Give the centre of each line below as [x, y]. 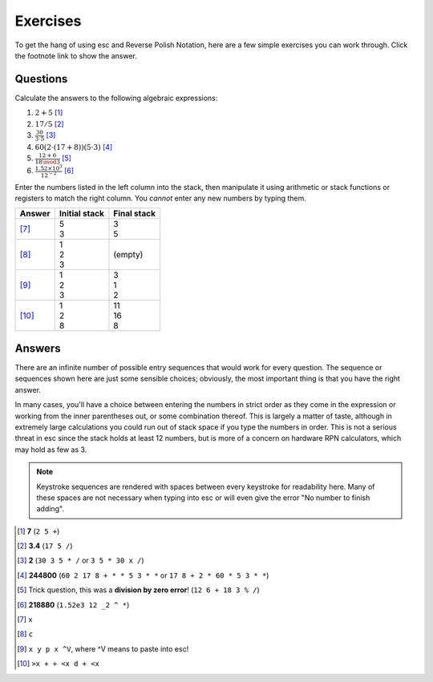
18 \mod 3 [47, 162]
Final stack [135, 214]
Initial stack [81, 214]
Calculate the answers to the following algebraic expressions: [116, 98]
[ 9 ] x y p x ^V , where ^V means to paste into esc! [103, 648]
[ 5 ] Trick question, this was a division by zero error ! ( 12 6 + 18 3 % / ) [138, 590]
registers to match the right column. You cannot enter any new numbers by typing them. [160, 198]
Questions [41, 79]
